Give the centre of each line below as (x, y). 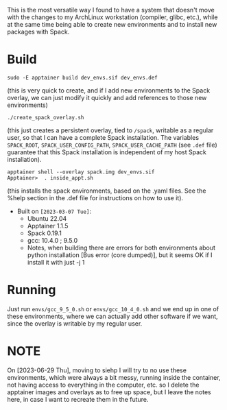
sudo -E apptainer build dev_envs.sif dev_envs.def (82, 77)
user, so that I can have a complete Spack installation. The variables (103, 137)
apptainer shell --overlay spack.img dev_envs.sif (81, 172)
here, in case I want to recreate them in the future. (78, 399)
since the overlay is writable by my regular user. (75, 323)
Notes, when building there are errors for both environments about (121, 248)
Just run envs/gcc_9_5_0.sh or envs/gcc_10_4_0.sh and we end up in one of (113, 309)
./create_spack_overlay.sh (46, 117)
